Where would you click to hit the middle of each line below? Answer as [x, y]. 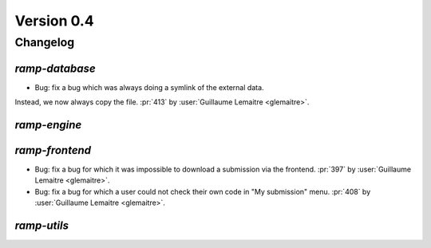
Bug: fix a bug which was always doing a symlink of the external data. [149, 87]
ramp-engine [48, 125]
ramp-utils [42, 226]
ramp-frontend [53, 150]
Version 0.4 [55, 21]
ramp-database [55, 68]
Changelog [45, 42]
